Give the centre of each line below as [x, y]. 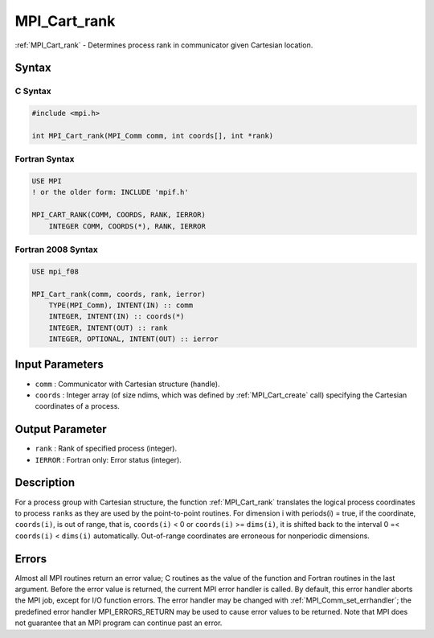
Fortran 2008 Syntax [56, 249]
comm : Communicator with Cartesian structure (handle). [127, 384]
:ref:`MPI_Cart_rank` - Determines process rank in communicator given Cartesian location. [164, 45]
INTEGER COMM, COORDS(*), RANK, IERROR [127, 226]
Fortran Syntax [45, 159]
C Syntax [33, 91]
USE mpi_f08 [55, 271]
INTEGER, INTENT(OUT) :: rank [108, 327]
